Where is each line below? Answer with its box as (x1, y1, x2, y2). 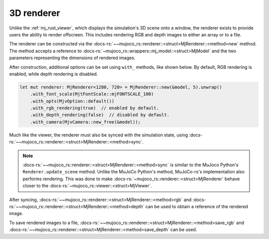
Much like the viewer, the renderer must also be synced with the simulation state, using (9, 132, 188, 138)
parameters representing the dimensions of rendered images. (9, 55, 135, 61)
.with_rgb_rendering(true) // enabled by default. (30, 105, 159, 111)
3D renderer (9, 7, 60, 18)
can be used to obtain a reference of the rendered (145, 203, 249, 209)
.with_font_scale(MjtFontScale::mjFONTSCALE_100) (30, 91, 154, 97)
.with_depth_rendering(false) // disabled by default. (30, 112, 170, 118)
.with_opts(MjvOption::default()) (30, 98, 115, 104)
